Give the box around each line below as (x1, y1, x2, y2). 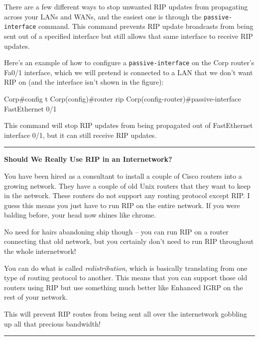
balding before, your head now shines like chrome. (4, 210, 156, 220)
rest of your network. (4, 292, 68, 302)
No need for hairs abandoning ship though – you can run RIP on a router (4, 226, 229, 236)
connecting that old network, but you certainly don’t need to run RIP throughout (4, 236, 254, 246)
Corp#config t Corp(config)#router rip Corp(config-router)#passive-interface (4, 93, 241, 104)
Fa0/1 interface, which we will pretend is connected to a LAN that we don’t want (4, 67, 253, 77)
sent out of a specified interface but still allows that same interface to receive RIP (4, 30, 253, 41)
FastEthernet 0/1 (4, 103, 57, 113)
